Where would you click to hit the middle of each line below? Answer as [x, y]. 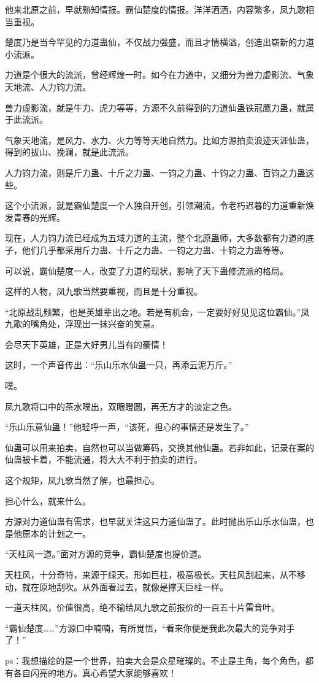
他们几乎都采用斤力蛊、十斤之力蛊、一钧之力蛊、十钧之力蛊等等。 [155, 249]
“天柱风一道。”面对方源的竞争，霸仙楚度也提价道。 [106, 554]
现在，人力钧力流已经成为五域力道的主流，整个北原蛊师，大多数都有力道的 [155, 238]
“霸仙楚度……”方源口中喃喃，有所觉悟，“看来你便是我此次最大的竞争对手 [150, 627]
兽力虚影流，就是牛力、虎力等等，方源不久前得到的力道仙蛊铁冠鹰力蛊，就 [155, 107]
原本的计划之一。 [56, 533]
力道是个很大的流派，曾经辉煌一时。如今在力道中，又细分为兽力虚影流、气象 [159, 75]
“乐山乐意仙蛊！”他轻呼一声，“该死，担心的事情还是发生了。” [127, 427]
